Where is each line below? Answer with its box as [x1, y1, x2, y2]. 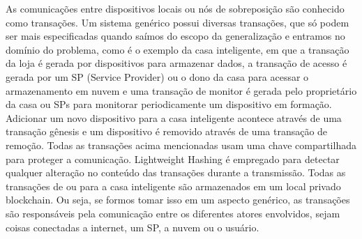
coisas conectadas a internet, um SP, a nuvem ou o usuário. [6, 219, 259, 234]
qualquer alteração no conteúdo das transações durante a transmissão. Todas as [6, 165, 346, 180]
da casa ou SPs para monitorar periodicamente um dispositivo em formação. [6, 97, 332, 111]
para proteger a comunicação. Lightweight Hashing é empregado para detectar [6, 151, 340, 166]
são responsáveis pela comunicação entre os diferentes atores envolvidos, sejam [6, 206, 340, 220]
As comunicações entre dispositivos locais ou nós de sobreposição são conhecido [6, 1, 345, 15]
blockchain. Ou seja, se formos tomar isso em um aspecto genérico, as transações [6, 192, 350, 207]
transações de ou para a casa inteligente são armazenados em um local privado [6, 178, 341, 193]
